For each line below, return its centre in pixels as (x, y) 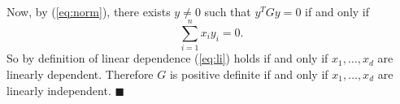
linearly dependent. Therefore (80, 74)
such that (228, 11)
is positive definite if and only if (249, 74)
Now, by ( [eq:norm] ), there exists (89, 11)
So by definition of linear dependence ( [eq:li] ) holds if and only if (167, 58)
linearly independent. (59, 90)
